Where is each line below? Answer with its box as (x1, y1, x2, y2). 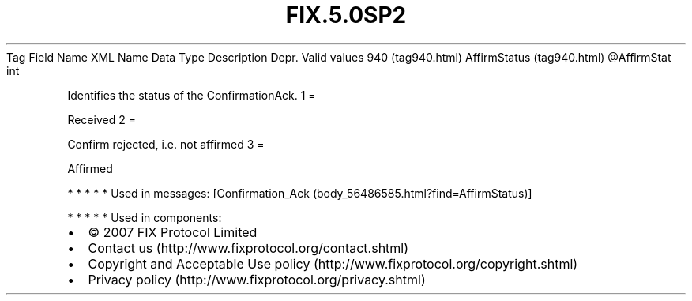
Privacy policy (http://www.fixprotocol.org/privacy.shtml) (88, 271, 426, 288)
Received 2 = (67, 112, 136, 126)
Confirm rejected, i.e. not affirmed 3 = (67, 137, 265, 151)
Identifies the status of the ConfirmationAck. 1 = (67, 88, 316, 102)
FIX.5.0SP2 (285, 2, 407, 28)
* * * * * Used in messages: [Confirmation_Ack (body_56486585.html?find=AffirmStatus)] (67, 186, 532, 200)
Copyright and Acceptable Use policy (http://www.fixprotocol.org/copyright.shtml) (88, 255, 578, 272)
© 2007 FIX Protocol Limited (88, 224, 258, 240)
